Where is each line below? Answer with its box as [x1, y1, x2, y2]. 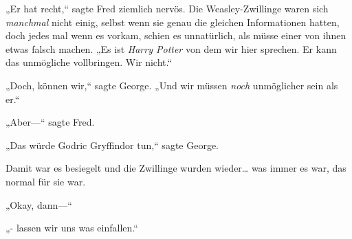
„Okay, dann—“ [5, 197, 72, 212]
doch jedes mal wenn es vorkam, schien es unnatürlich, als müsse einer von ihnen [5, 28, 346, 43]
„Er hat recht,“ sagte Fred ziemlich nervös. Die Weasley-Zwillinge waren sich [5, 1, 329, 15]
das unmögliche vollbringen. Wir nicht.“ [5, 55, 173, 69]
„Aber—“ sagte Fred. [5, 115, 95, 129]
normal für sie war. [5, 174, 86, 188]
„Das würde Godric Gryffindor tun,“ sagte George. [5, 137, 219, 152]
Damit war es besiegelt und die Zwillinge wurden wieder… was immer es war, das [5, 161, 346, 175]
